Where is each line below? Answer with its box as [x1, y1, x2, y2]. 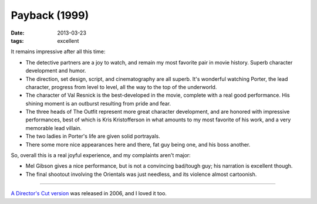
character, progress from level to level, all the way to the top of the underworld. [25, 83, 217, 90]
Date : [11, 29, 25, 36]
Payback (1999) [11, 9, 89, 22]
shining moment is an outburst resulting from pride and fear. [25, 100, 171, 107]
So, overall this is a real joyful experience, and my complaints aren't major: [11, 152, 191, 159]
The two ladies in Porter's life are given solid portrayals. [25, 132, 161, 140]
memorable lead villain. [25, 124, 82, 131]
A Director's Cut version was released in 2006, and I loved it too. [11, 190, 167, 197]
